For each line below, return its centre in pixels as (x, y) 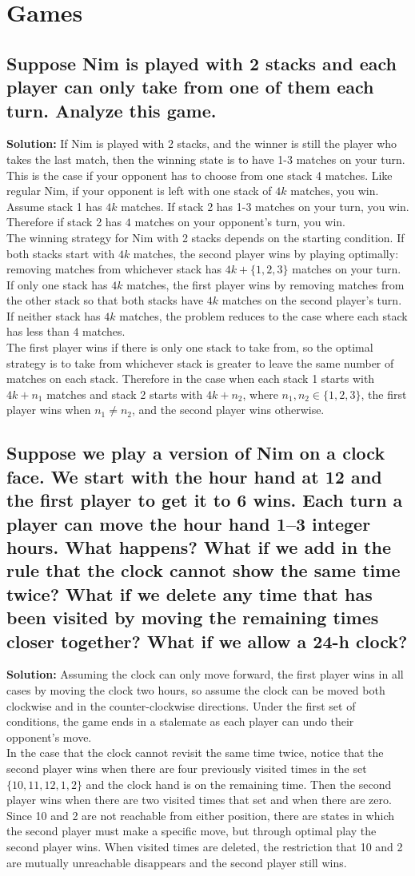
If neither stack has (54, 315)
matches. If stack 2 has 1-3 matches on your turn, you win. (265, 206)
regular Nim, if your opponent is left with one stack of (139, 191)
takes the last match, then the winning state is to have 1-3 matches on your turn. (206, 159)
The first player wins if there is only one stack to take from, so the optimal (190, 347)
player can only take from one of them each (190, 87)
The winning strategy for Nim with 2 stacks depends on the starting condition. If (206, 237)
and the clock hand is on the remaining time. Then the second (239, 784)
